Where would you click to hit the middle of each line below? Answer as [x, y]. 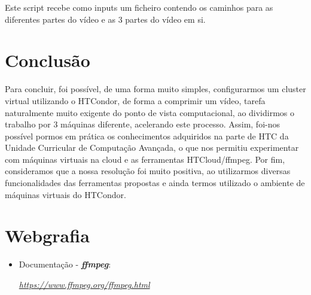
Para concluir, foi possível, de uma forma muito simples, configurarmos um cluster [155, 89]
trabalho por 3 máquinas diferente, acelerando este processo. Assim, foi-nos [142, 124]
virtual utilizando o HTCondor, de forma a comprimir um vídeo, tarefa [135, 100]
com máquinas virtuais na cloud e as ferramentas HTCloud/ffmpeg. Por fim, [145, 159]
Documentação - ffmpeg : [65, 264]
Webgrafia [47, 235]
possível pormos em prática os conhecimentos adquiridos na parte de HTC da [147, 136]
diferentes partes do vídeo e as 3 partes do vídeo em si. [105, 19]
